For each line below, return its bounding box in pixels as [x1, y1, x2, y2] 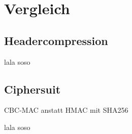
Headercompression [4, 32, 108, 48]
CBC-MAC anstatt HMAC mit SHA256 [4, 105, 128, 115]
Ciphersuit [4, 81, 61, 97]
